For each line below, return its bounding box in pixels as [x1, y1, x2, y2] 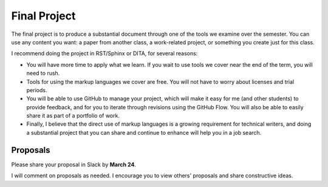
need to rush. [26, 70, 60, 77]
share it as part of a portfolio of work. [26, 112, 120, 120]
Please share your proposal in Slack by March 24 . [11, 161, 137, 168]
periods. [26, 86, 47, 93]
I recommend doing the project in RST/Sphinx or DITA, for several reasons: [11, 50, 198, 57]
